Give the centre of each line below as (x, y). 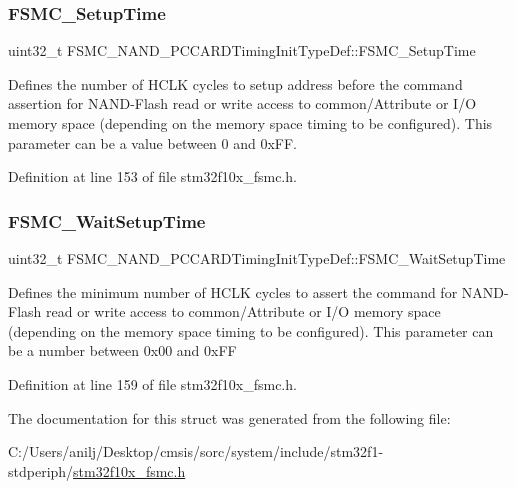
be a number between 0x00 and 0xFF (122, 350)
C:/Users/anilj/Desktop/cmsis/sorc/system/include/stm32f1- (196, 451)
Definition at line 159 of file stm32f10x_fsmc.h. (152, 383)
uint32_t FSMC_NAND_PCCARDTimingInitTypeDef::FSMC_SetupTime (242, 50)
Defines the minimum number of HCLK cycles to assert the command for (233, 291)
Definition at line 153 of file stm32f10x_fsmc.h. (152, 176)
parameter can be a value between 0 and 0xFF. (153, 142)
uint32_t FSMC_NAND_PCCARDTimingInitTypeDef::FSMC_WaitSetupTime (257, 258)
